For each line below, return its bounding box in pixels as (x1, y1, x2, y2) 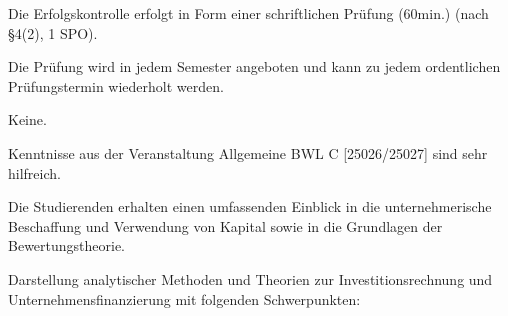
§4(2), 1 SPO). (8, 22, 98, 43)
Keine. (8, 109, 47, 130)
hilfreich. (8, 162, 61, 183)
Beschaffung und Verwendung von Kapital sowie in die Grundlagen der (8, 215, 443, 236)
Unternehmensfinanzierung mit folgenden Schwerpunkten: (8, 288, 361, 309)
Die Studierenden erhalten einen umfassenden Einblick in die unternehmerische (8, 196, 492, 217)
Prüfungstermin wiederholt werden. (8, 75, 224, 96)
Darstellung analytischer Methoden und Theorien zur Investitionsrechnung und (8, 268, 493, 289)
